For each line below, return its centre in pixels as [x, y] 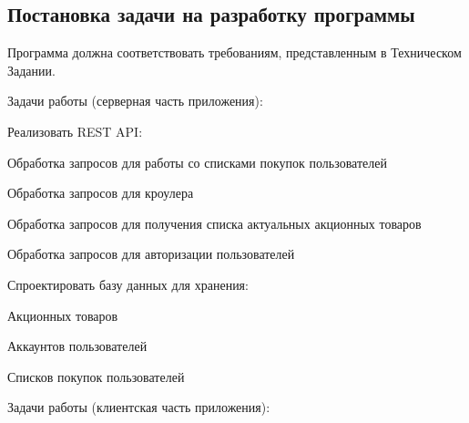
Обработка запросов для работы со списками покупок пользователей [197, 162]
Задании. [31, 70]
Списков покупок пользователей [96, 376]
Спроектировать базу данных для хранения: [128, 284]
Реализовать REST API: [75, 131]
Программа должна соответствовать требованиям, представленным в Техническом [234, 52]
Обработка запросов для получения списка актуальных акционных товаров [214, 223]
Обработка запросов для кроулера [101, 193]
